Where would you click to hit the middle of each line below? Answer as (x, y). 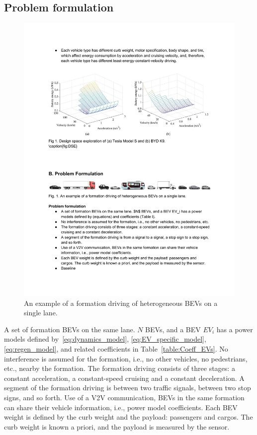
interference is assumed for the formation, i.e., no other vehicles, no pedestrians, (126, 358)
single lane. (41, 313)
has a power (235, 329)
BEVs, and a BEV (173, 329)
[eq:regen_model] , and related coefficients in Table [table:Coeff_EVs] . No (116, 349)
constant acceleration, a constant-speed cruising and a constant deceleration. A (124, 378)
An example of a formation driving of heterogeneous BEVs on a (121, 303)
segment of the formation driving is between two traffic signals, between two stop (128, 388)
